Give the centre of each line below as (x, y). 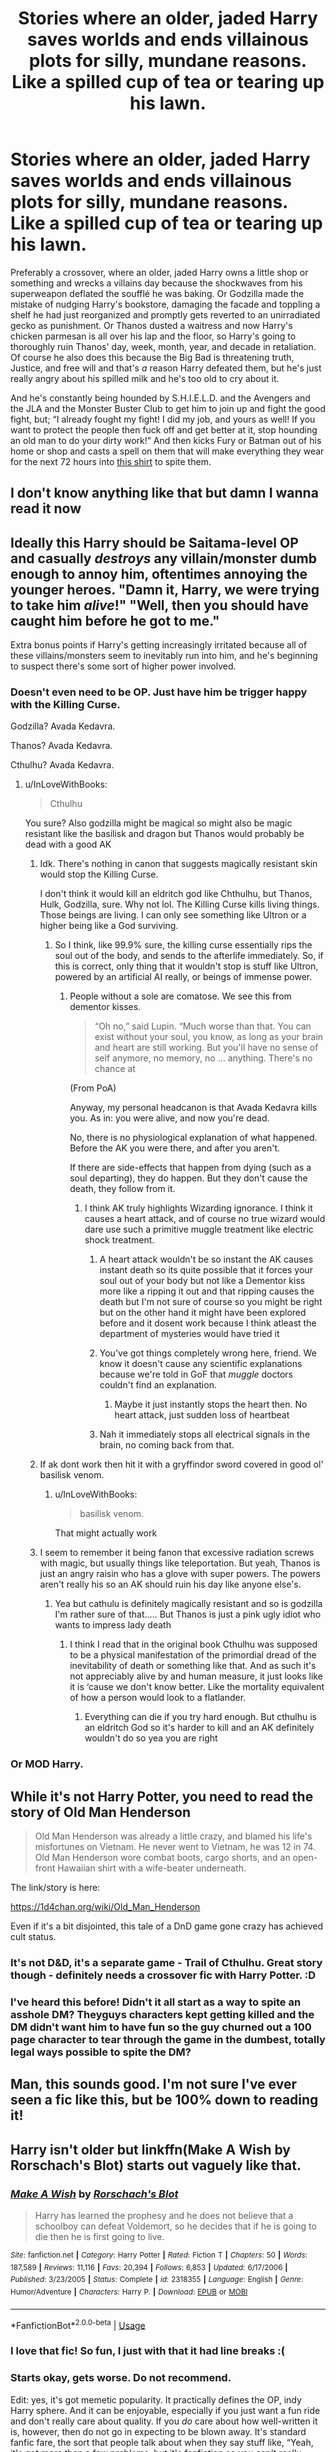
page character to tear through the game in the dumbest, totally (168, 2040)
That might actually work (106, 1533)
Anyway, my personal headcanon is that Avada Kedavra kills (193, 1108)
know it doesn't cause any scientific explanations (201, 1364)
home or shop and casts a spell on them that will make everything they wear (167, 451)
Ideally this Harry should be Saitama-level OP (154, 542)
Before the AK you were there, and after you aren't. (175, 1148)
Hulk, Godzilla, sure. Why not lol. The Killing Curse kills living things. (179, 904)
